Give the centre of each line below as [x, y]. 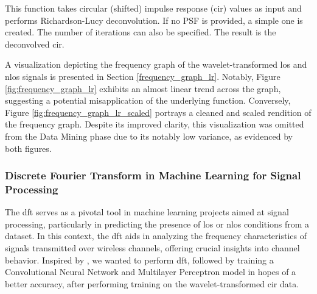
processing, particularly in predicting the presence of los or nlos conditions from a [157, 224]
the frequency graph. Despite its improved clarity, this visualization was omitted [155, 124]
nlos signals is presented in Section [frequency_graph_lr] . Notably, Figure [143, 76]
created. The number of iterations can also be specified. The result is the [141, 32]
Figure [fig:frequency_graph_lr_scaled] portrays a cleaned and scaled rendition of [158, 112]
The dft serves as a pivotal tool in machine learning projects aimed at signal [147, 212]
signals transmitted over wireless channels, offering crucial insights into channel [152, 248]
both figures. [28, 148]
